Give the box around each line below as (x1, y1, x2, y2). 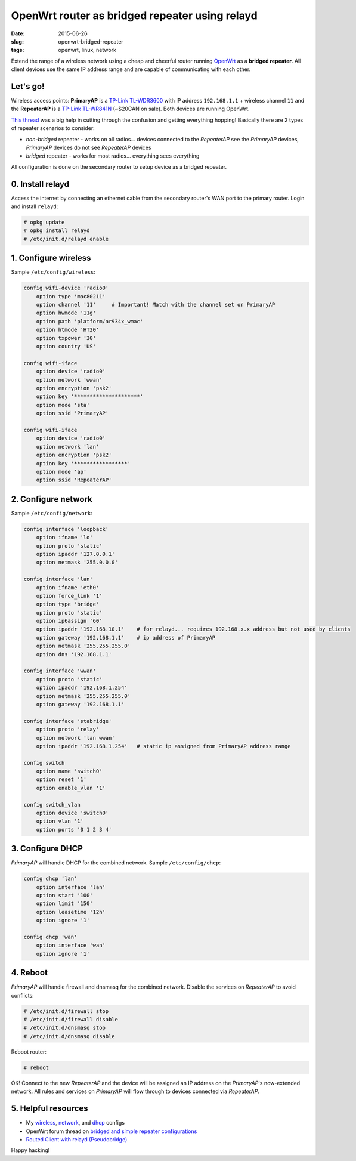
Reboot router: (11, 1048, 47, 1055)
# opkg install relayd (23, 227, 90, 234)
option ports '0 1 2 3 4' (36, 826, 112, 833)
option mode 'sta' (36, 402, 90, 408)
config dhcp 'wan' (23, 934, 78, 941)
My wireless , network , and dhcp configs (26, 1119, 125, 1126)
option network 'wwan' (36, 376, 103, 383)
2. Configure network (11, 494, 92, 504)
